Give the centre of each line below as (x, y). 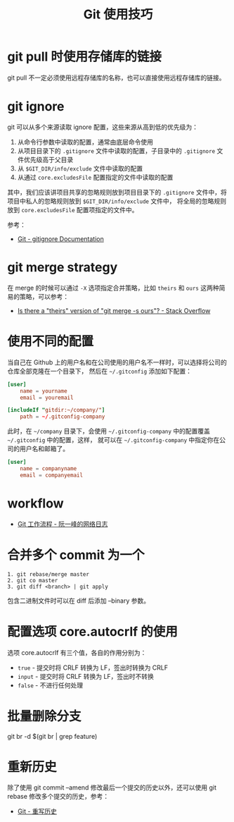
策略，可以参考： (44, 296)
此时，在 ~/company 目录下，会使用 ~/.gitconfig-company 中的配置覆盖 (109, 431)
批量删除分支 (45, 716)
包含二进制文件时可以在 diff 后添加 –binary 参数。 (78, 601)
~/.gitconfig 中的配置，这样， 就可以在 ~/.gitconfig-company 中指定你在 (113, 440)
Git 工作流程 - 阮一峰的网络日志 (63, 524)
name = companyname (48, 469)
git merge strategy (63, 268)
